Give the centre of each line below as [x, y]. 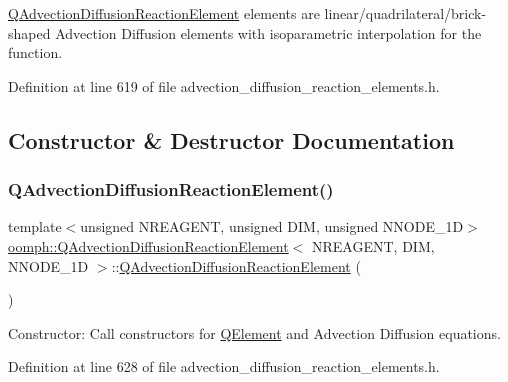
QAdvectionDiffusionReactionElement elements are [164, 13]
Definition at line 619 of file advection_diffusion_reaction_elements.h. [224, 85]
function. [35, 52]
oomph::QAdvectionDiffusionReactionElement [148, 245]
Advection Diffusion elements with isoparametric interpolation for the [268, 32]
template [35, 226]
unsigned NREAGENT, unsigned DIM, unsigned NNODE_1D [272, 226]
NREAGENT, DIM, [373, 245]
